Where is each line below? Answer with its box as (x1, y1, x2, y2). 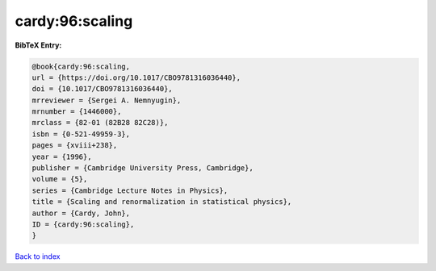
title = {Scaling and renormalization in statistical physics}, (31, 198, 292, 206)
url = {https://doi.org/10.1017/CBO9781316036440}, (31, 73, 241, 82)
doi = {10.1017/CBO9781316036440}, (31, 85, 173, 94)
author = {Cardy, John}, (31, 208, 131, 218)
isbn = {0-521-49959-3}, (31, 129, 131, 139)
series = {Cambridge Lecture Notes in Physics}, (31, 186, 228, 195)
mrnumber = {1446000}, (31, 107, 122, 116)
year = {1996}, (31, 152, 92, 161)
